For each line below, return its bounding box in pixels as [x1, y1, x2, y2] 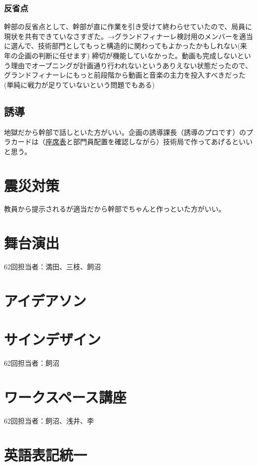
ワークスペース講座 [4, 387, 127, 407]
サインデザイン [4, 329, 101, 349]
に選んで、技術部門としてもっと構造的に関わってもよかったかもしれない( [4, 41, 240, 51]
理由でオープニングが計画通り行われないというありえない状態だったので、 [10, 60, 252, 70]
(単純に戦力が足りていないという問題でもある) [4, 79, 155, 89]
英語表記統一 [4, 444, 87, 465]
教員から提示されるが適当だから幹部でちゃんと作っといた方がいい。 [4, 204, 225, 214]
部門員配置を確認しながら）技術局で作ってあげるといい [73, 136, 253, 147]
